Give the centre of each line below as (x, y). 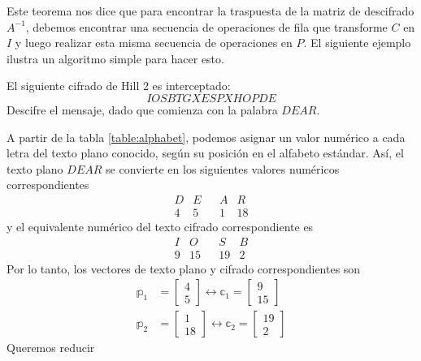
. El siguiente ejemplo (357, 43)
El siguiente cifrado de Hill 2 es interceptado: (119, 86)
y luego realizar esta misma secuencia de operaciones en (154, 43)
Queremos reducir (51, 348)
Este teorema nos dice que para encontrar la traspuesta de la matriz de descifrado (210, 11)
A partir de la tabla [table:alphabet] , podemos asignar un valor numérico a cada (206, 137)
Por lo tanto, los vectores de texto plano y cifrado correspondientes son (184, 268)
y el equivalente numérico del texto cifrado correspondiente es (160, 226)
